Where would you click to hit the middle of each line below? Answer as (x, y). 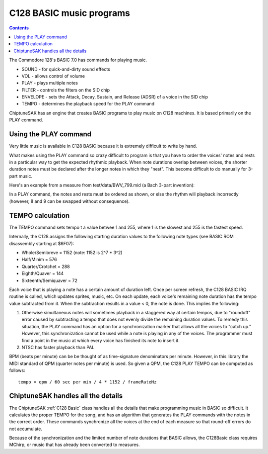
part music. (21, 176)
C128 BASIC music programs (69, 13)
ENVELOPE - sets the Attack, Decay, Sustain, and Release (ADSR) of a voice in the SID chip (115, 97)
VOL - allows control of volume (53, 76)
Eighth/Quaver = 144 (43, 273)
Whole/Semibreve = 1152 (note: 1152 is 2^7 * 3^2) (72, 252)
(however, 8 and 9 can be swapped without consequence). (69, 201)
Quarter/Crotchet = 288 (46, 267)
